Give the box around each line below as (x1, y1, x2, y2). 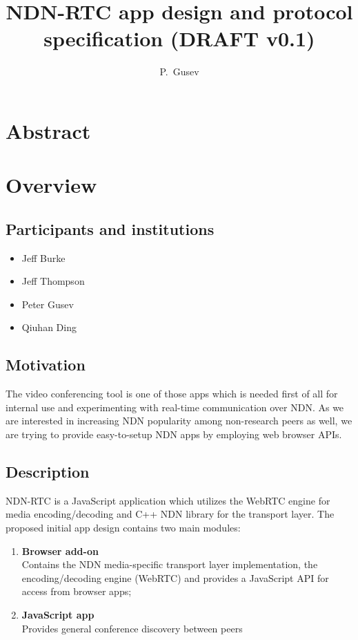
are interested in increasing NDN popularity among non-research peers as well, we (6, 413, 352, 428)
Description (6, 461, 90, 482)
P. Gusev (159, 64, 199, 79)
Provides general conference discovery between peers (21, 621, 243, 635)
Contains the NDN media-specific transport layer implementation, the (21, 557, 318, 572)
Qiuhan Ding (21, 320, 77, 335)
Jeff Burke (21, 250, 66, 265)
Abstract (6, 116, 91, 144)
